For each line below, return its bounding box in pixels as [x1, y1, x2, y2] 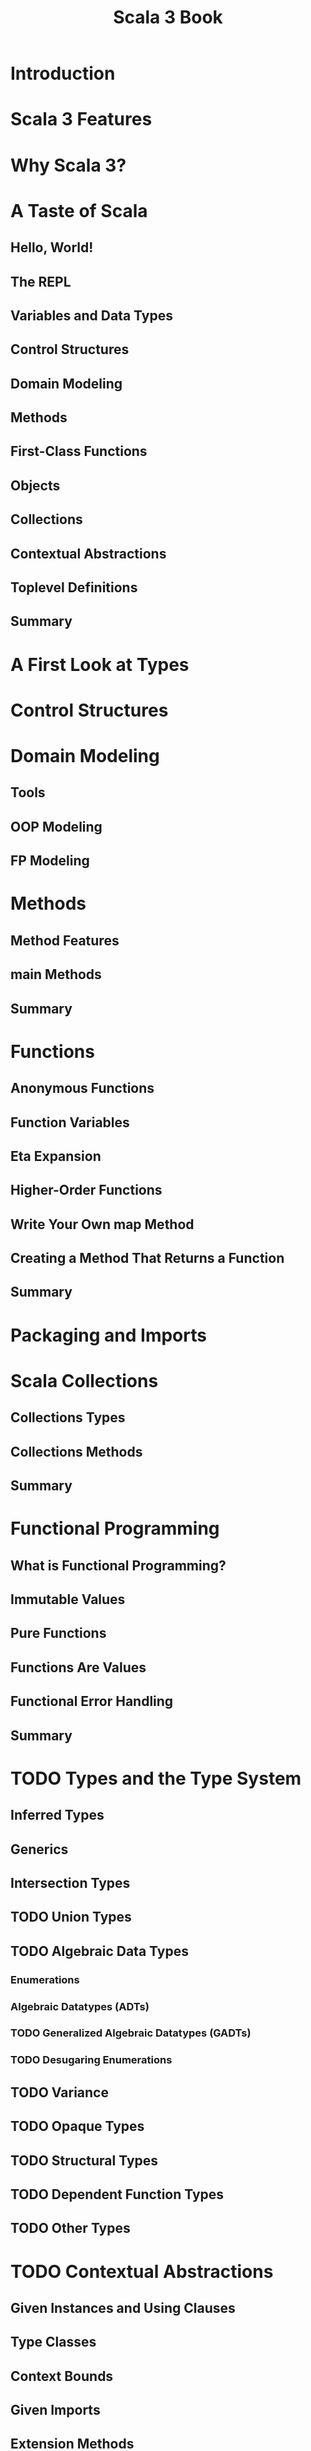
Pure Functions [10, 1625, 107, 1642]
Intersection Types [10, 1874, 131, 1891]
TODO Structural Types [10, 2152, 159, 2169]
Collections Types [10, 1409, 126, 1426]
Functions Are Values [10, 1659, 147, 1676]
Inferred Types [10, 1807, 105, 1824]
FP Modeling [10, 852, 90, 870]
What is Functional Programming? [10, 1557, 227, 1574]
